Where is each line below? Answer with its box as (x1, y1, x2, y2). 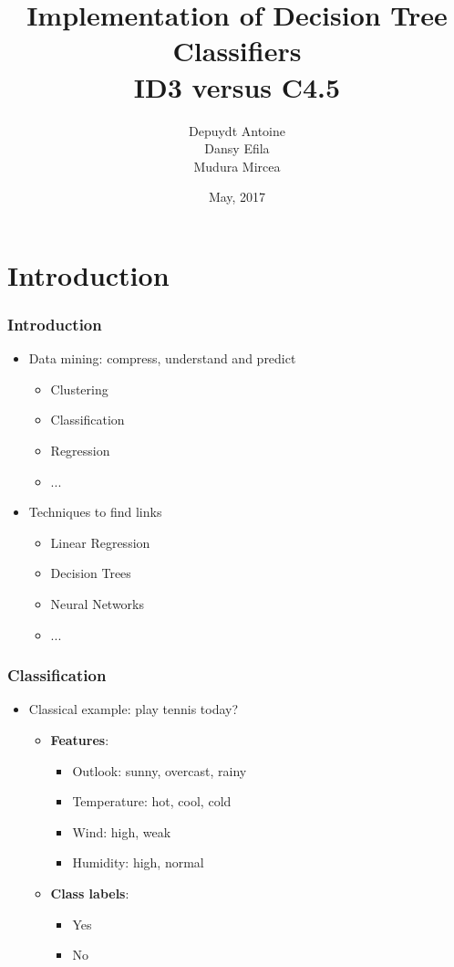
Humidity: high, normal (72, 853, 204, 872)
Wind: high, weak (72, 822, 171, 841)
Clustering (50, 379, 108, 398)
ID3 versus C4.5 (133, 68, 341, 105)
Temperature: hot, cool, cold (72, 792, 232, 811)
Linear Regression (50, 532, 150, 552)
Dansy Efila (204, 139, 270, 158)
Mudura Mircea (193, 156, 281, 175)
